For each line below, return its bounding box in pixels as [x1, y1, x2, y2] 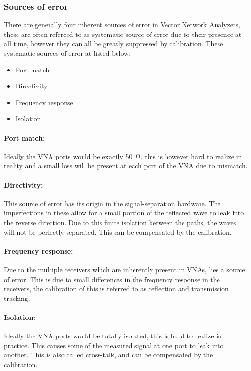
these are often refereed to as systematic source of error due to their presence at [4, 29, 242, 39]
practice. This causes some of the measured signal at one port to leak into [4, 340, 224, 350]
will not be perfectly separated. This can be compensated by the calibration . [4, 227, 232, 237]
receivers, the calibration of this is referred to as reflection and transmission [4, 283, 229, 294]
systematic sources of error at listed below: [4, 48, 131, 58]
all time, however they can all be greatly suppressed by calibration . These [4, 38, 223, 49]
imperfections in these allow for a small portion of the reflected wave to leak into [4, 208, 244, 218]
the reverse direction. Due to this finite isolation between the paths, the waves [4, 217, 236, 227]
